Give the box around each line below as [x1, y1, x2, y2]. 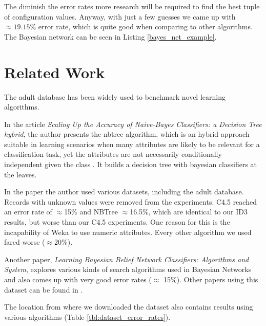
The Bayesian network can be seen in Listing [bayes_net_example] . [4, 31, 217, 42]
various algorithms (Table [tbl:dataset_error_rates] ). [4, 311, 171, 322]
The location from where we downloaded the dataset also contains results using [4, 301, 253, 312]
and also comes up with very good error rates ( [4, 274, 152, 284]
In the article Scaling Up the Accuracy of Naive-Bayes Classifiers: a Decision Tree [4, 118, 262, 129]
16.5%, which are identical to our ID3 [130, 206, 248, 217]
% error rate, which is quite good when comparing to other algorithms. [30, 21, 253, 32]
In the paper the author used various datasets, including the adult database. [4, 186, 244, 197]
